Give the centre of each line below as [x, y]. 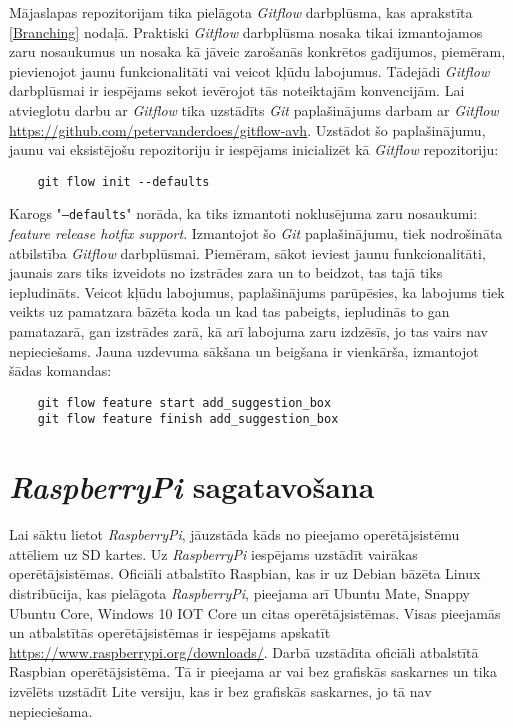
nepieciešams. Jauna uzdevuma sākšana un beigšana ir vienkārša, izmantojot [244, 350]
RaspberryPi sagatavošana [192, 487]
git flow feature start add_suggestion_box [184, 402]
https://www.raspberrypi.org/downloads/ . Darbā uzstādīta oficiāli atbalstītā [244, 651]
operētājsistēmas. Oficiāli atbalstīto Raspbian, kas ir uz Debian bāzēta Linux [245, 573]
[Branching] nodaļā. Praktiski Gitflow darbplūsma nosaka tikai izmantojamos [246, 31]
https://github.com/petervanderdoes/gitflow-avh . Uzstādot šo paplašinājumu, [247, 129]
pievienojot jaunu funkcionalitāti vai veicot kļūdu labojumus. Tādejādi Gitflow [249, 70]
